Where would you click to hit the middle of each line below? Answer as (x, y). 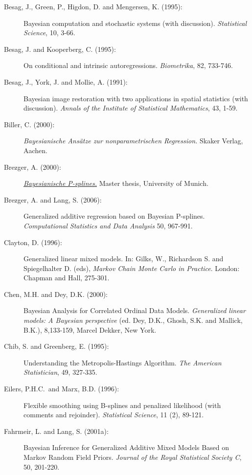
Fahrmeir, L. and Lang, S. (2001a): (56, 431)
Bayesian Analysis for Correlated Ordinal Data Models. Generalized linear (135, 310)
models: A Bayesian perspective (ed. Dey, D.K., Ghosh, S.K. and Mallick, (133, 320)
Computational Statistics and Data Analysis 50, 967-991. (108, 225)
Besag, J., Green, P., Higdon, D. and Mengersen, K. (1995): (93, 6)
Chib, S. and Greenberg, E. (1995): (57, 346)
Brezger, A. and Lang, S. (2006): (53, 199)
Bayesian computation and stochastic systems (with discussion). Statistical (135, 23)
